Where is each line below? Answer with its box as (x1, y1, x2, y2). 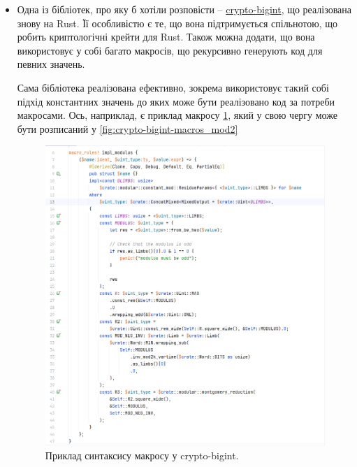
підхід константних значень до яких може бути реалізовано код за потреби (17, 94, 335, 108)
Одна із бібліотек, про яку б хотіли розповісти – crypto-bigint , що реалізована (17, 2, 352, 16)
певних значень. (17, 57, 85, 71)
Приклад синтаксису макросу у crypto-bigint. (45, 447, 239, 462)
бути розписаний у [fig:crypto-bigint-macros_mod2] (17, 121, 238, 136)
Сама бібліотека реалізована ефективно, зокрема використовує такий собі (17, 80, 329, 94)
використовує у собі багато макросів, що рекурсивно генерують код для (17, 43, 323, 57)
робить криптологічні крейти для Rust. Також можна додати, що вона (17, 29, 315, 44)
